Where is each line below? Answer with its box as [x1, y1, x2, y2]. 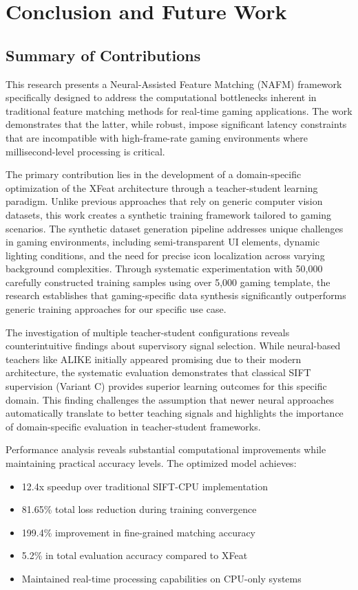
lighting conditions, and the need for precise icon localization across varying [6, 248, 325, 262]
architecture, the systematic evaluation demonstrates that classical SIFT [6, 365, 311, 380]
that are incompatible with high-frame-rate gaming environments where [6, 130, 308, 144]
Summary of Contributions [6, 44, 201, 65]
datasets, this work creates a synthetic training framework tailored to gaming [6, 207, 332, 221]
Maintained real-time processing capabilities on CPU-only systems [21, 571, 302, 585]
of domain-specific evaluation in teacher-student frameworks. [6, 419, 261, 433]
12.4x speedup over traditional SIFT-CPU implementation [21, 479, 268, 493]
